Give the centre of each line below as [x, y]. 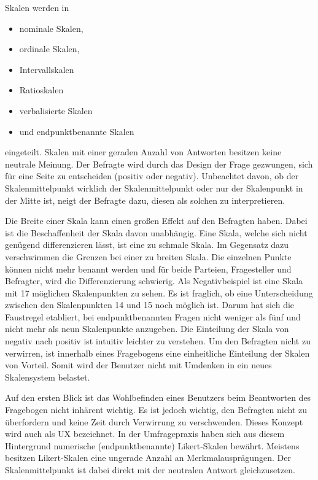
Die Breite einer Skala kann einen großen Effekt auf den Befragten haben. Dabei [156, 221]
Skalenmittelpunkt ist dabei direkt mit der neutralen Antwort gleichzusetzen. [150, 470]
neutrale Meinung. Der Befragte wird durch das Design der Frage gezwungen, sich [159, 164]
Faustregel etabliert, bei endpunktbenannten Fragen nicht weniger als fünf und [153, 316]
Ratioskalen [41, 90]
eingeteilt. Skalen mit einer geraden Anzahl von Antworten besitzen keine [143, 152]
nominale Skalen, [51, 28]
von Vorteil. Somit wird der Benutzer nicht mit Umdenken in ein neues [138, 365]
